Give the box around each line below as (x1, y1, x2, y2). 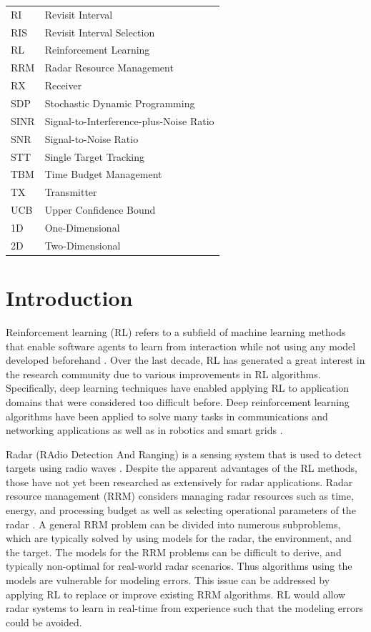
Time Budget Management (44, 167, 162, 182)
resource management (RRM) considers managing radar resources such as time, (6, 488, 354, 503)
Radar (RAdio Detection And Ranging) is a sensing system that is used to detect (6, 446, 362, 461)
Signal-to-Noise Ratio (44, 131, 139, 146)
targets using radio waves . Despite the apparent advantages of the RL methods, (6, 460, 357, 475)
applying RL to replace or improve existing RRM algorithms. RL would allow (6, 586, 346, 601)
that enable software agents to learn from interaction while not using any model (6, 338, 356, 353)
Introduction (6, 283, 133, 312)
